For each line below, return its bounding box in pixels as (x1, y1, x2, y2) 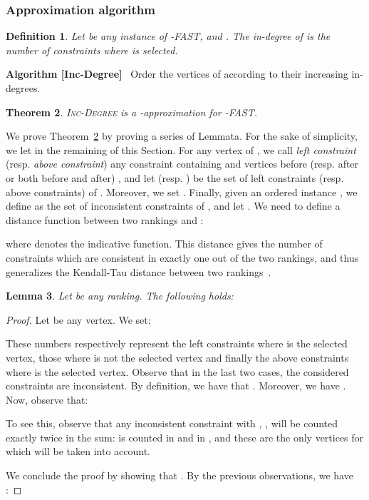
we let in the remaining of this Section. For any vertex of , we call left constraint (6, 142, 356, 157)
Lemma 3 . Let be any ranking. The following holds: (6, 288, 234, 303)
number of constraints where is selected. (6, 42, 178, 57)
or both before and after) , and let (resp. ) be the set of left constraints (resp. (6, 170, 344, 185)
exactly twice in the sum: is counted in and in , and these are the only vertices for (6, 429, 364, 444)
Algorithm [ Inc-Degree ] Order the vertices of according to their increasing (6, 66, 348, 81)
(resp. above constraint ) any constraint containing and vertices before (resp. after (6, 156, 359, 171)
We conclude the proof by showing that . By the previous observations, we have (6, 468, 353, 483)
